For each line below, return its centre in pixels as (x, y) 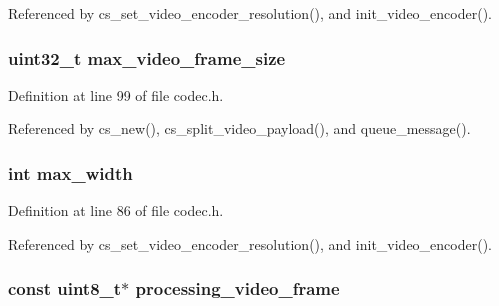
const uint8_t (65, 288)
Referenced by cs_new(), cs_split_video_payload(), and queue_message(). (239, 128)
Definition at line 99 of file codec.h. (116, 94)
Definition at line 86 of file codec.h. (116, 210)
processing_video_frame (237, 288)
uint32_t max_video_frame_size (147, 57)
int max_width (70, 172)
